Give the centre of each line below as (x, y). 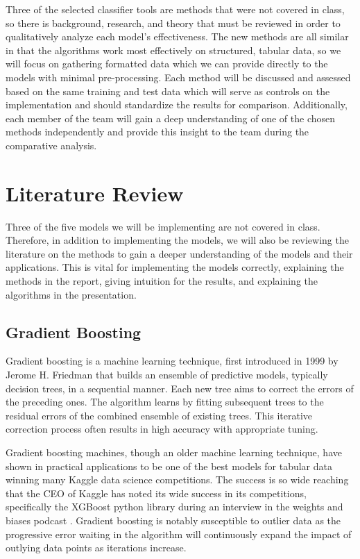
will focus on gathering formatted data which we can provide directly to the (167, 64)
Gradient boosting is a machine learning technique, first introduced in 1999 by (172, 361)
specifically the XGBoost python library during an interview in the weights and (174, 507)
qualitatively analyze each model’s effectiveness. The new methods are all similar (177, 36)
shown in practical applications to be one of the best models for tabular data (169, 466)
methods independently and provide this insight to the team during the (157, 132)
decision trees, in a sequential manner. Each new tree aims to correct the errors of (180, 388)
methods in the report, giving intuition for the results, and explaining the (162, 281)
